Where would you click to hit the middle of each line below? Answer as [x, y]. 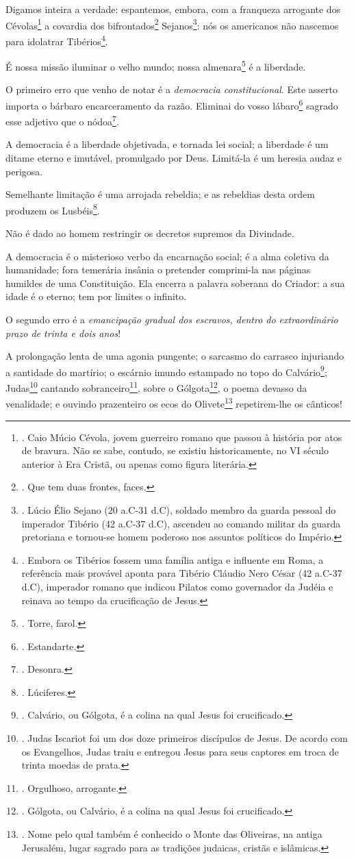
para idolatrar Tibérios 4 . [57, 40]
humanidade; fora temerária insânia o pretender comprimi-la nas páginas [158, 270]
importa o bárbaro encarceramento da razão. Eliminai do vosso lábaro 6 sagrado [172, 104]
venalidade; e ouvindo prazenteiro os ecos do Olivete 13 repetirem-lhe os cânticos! [174, 402]
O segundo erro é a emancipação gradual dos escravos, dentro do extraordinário [172, 320]
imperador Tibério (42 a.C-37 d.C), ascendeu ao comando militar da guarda [181, 523]
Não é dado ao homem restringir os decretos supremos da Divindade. [150, 233]
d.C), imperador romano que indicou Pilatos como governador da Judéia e [177, 586]
